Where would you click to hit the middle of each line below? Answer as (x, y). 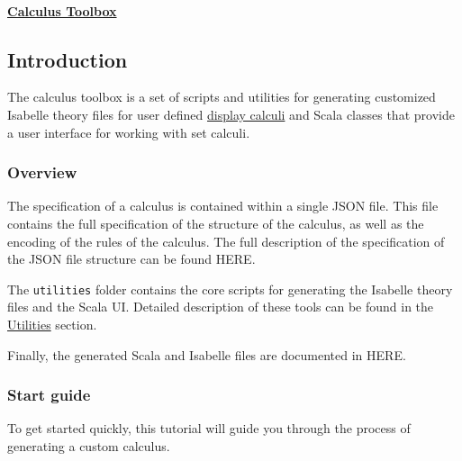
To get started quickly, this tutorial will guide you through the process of (209, 428)
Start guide (49, 395)
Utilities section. (52, 325)
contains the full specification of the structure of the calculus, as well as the (216, 223)
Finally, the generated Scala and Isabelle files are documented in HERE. (207, 354)
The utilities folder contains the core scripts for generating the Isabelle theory (230, 289)
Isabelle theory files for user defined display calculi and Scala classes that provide (231, 114)
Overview (42, 172)
